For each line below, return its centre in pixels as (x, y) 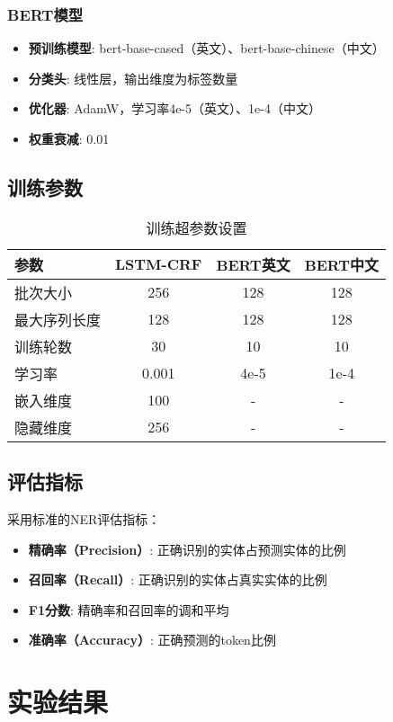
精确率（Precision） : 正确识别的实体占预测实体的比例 (187, 549)
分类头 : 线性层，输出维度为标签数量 (133, 78)
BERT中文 (341, 264)
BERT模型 (45, 14)
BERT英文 (253, 264)
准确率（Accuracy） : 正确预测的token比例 (152, 640)
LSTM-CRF (159, 264)
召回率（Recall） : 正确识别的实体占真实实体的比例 (178, 579)
